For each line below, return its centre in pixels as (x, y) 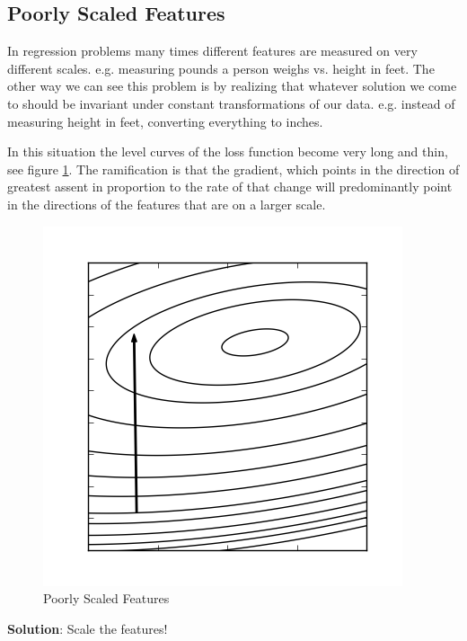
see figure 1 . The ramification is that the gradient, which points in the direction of (233, 169)
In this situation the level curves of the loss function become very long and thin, (228, 151)
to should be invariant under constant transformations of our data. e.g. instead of (231, 103)
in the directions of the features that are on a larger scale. (167, 204)
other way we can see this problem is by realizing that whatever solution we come (232, 86)
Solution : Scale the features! (88, 628)
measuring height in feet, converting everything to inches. (165, 121)
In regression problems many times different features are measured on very (212, 51)
